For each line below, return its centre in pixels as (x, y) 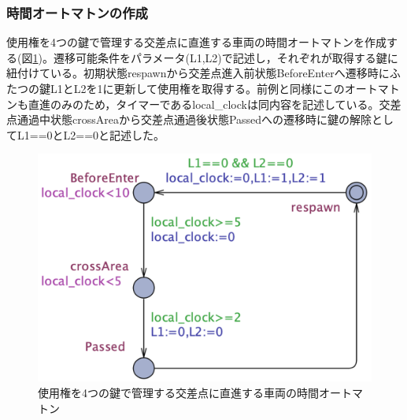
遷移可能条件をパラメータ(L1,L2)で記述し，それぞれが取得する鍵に (226, 57)
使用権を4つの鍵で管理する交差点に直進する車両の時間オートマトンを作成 (196, 42)
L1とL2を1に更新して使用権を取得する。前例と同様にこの (197, 88)
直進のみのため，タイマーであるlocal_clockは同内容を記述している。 (203, 104)
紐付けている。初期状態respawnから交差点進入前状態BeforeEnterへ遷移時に (198, 73)
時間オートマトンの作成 (77, 12)
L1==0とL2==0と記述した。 (91, 134)
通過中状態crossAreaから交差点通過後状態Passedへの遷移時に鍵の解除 (194, 119)
